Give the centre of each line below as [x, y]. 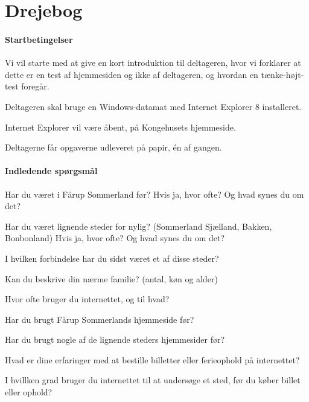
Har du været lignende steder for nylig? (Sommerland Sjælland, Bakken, [139, 226]
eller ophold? [29, 392]
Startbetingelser [39, 39]
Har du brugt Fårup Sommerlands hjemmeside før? [100, 319]
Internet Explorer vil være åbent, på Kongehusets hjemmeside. [120, 127]
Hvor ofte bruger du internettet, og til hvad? [87, 299]
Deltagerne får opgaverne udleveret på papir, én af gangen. [113, 147]
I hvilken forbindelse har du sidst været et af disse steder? [112, 258]
